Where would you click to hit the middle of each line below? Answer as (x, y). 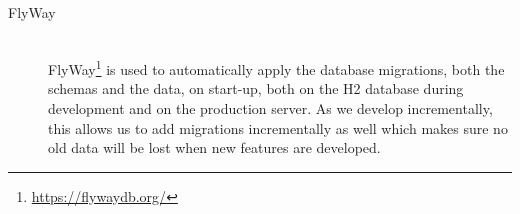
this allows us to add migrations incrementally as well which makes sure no (278, 127)
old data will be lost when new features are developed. (214, 147)
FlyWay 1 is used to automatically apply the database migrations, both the (276, 67)
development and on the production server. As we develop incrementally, (270, 108)
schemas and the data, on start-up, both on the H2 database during (256, 88)
